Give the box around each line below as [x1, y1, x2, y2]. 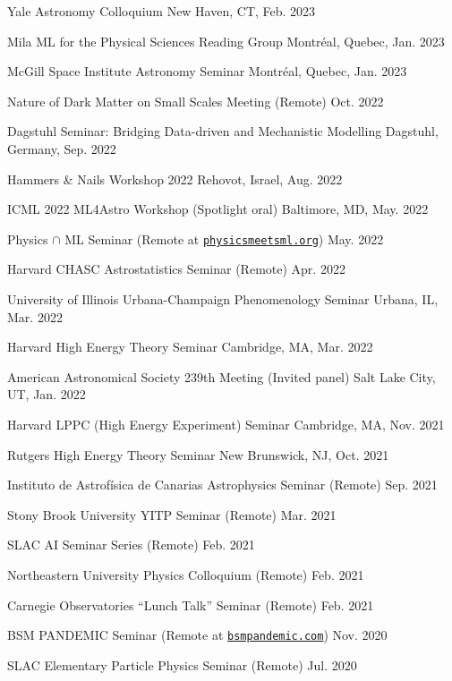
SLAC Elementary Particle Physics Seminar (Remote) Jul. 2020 [7, 655, 357, 674]
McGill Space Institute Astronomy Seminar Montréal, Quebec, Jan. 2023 [7, 62, 407, 81]
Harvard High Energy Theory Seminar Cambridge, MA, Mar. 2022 [7, 337, 373, 356]
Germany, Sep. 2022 [7, 139, 116, 157]
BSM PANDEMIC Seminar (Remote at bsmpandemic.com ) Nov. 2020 [7, 626, 388, 644]
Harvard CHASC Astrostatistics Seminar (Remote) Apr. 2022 [7, 260, 345, 278]
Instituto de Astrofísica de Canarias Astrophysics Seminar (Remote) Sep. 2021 [7, 475, 438, 494]
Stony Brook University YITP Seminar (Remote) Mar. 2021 [7, 505, 337, 524]
